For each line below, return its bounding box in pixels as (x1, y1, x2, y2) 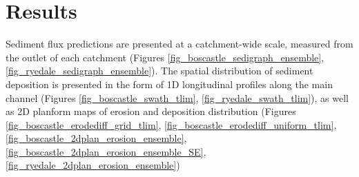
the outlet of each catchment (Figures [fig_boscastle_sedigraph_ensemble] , (6, 50, 324, 64)
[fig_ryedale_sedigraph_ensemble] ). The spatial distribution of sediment (6, 63, 313, 78)
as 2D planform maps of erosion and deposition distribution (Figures (6, 104, 296, 118)
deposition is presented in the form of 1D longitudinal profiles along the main (6, 76, 333, 91)
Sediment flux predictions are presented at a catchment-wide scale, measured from (6, 37, 353, 51)
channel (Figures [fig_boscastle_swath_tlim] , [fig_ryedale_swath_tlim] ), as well (6, 90, 349, 105)
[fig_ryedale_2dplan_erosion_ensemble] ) (6, 158, 180, 172)
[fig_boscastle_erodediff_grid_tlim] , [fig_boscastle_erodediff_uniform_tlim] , (6, 117, 337, 132)
